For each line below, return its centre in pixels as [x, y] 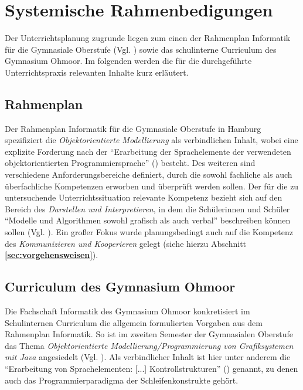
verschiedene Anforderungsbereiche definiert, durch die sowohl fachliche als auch [149, 174]
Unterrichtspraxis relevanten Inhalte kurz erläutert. [97, 72]
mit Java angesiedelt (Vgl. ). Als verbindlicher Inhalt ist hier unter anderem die [148, 357]
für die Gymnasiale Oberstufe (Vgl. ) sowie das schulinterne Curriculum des [141, 49]
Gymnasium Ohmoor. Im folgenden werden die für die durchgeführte [128, 61]
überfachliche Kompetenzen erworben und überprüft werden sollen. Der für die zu [152, 186]
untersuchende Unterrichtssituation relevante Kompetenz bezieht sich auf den [144, 197]
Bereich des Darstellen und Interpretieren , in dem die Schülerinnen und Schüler [147, 208]
